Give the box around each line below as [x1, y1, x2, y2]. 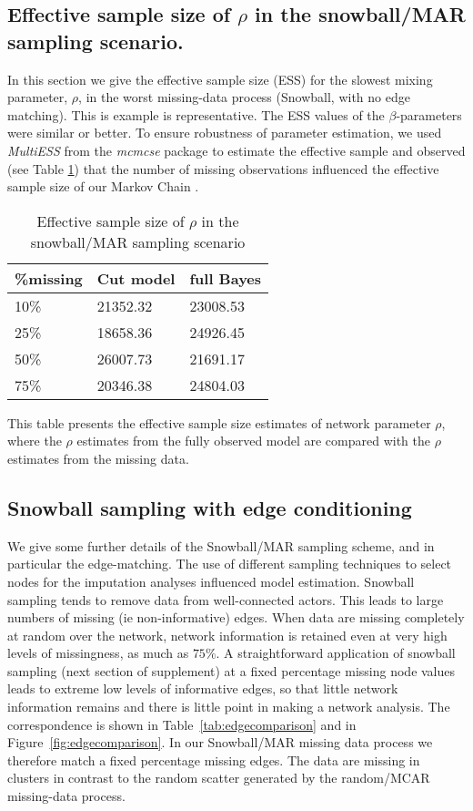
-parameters [396, 105, 462, 124]
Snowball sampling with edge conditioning [7, 493, 412, 521]
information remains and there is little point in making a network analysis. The [7, 697, 450, 716]
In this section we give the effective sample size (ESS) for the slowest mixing [7, 69, 433, 88]
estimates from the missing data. [7, 448, 189, 467]
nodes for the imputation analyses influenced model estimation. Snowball [7, 571, 415, 590]
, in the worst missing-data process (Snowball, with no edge [78, 87, 410, 107]
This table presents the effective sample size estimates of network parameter [7, 413, 431, 432]
